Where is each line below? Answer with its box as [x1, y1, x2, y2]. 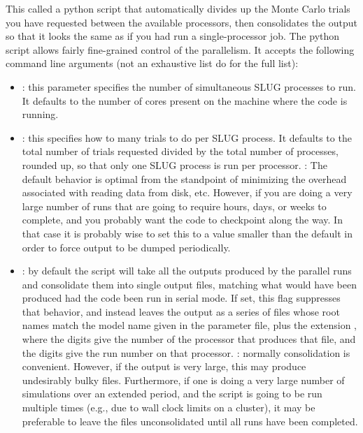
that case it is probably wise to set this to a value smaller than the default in [22, 226, 353, 240]
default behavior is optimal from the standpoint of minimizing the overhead [22, 171, 347, 186]
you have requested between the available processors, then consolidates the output [6, 15, 357, 29]
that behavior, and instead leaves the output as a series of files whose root [22, 304, 340, 318]
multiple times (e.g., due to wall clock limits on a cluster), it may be [22, 400, 315, 415]
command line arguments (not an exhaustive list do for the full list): [6, 56, 299, 71]
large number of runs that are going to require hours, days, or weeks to [22, 198, 327, 213]
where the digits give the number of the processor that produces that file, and [22, 332, 356, 346]
